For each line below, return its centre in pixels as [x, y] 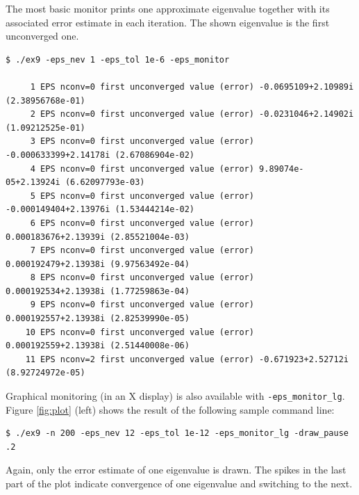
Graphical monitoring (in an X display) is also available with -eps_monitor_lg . [175, 396]
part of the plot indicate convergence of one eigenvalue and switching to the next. [179, 484]
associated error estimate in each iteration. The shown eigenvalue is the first [168, 22]
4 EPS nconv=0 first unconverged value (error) [142, 169]
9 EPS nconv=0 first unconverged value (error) [142, 305]
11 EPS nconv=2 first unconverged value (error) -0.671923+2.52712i [187, 359]
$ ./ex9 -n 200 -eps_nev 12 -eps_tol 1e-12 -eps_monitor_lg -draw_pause [177, 433]
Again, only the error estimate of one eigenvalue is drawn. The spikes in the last [176, 470]
